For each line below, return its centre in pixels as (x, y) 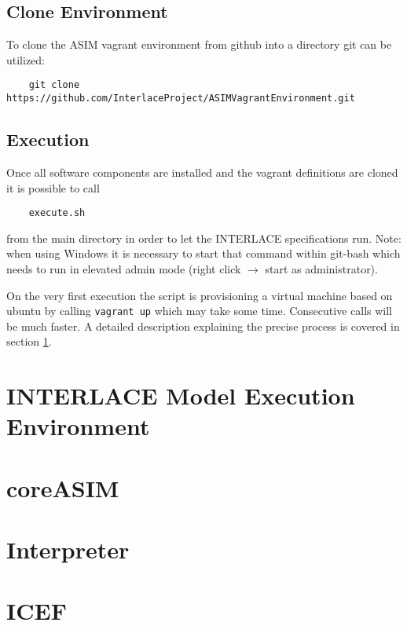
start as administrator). (321, 268)
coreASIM (63, 487)
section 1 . (29, 341)
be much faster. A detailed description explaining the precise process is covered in (203, 326)
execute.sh (57, 213)
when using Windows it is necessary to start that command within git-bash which (203, 253)
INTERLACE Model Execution (181, 395)
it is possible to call (53, 187)
